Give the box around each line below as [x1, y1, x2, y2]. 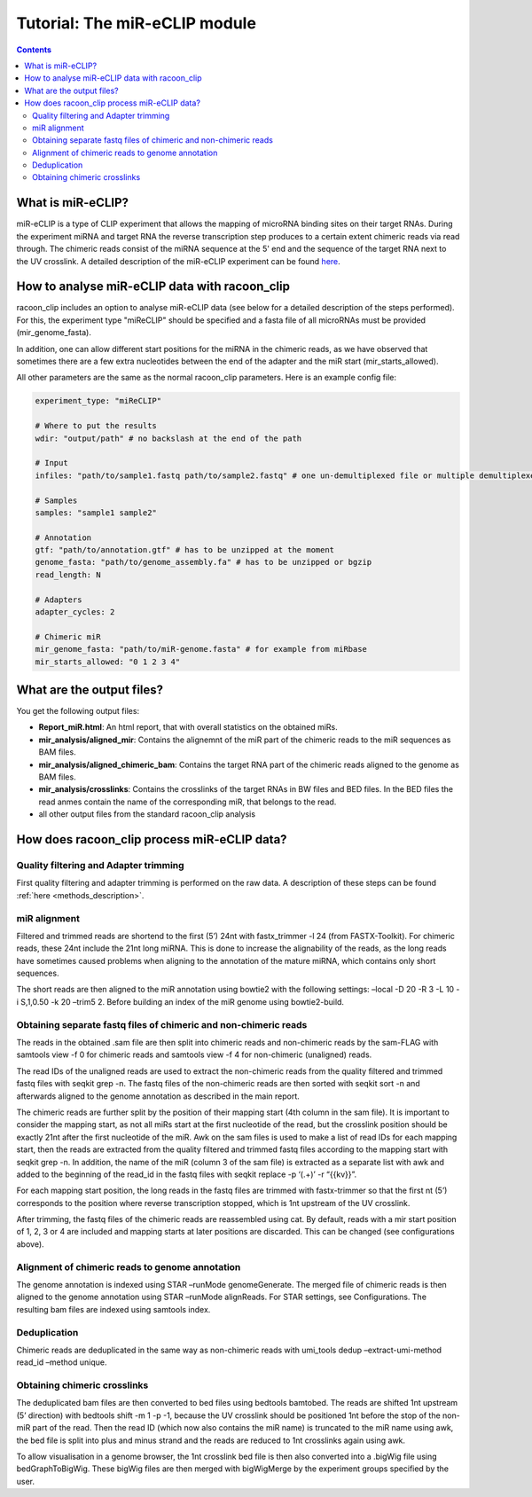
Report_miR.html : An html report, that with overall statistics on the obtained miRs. [38, 722, 338, 733]
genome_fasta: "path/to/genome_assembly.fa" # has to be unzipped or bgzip [35, 557, 372, 568]
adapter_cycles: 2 [35, 607, 115, 617]
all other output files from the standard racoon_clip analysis [38, 809, 256, 819]
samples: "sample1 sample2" [35, 507, 157, 518]
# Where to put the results [35, 421, 157, 431]
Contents [16, 44, 52, 55]
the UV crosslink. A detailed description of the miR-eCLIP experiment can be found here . [16, 255, 340, 266]
